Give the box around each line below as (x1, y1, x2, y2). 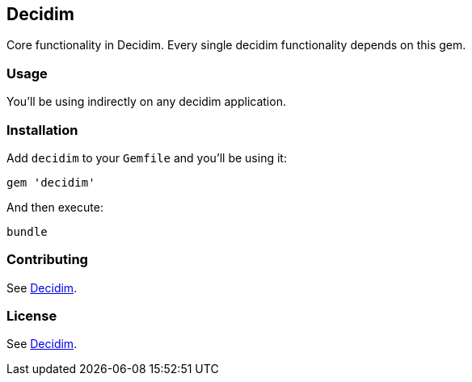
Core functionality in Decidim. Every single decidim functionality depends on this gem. (6, 38, 466, 52)
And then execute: (6, 199, 103, 214)
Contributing (6, 251, 88, 268)
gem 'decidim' (6, 175, 95, 189)
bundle (6, 225, 48, 238)
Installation (6, 121, 78, 138)
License (6, 308, 57, 325)
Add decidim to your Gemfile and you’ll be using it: (6, 150, 287, 165)
